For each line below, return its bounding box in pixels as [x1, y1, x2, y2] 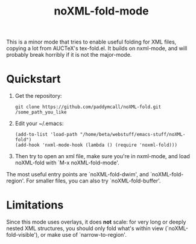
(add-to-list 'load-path [14, 132, 78, 138]
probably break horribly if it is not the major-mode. [6, 51, 132, 59]
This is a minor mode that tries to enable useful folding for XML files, [6, 38, 177, 46]
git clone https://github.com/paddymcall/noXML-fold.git [14, 104, 162, 110]
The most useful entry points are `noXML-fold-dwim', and [6, 171, 149, 178]
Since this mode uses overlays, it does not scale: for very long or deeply [6, 219, 186, 226]
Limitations [6, 198, 64, 212]
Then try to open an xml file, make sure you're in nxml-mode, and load [14, 153, 190, 160]
